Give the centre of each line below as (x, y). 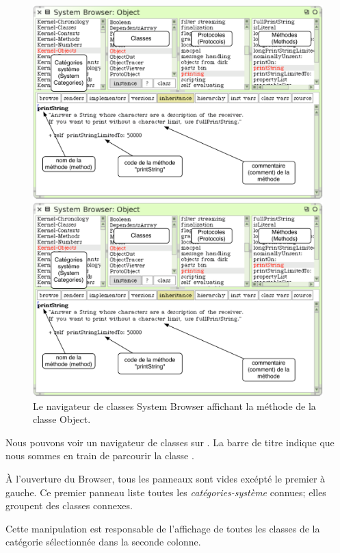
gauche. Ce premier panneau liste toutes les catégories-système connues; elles (166, 492)
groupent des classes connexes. (69, 505)
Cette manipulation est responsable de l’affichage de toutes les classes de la (163, 528)
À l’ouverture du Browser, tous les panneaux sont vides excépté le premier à (166, 478)
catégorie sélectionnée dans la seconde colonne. (103, 542)
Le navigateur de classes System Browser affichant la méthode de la (174, 406)
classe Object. (62, 419)
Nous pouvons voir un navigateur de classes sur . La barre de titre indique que (170, 442)
